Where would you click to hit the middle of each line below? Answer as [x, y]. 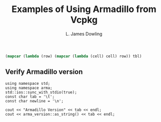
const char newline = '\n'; [34, 101]
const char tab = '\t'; [30, 96]
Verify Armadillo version [44, 72]
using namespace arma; [29, 88]
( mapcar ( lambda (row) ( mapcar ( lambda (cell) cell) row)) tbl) [73, 56]
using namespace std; [28, 83]
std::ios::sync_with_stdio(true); [41, 92]
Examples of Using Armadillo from [84, 9]
